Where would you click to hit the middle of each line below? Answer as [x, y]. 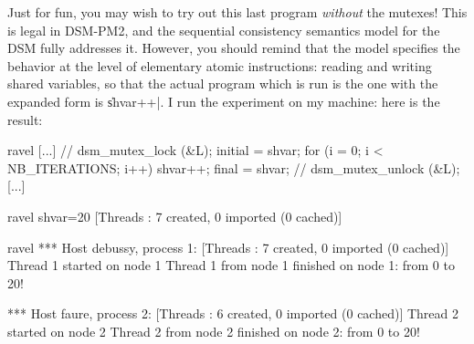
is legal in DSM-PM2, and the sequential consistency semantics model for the [224, 30]
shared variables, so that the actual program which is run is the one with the [223, 83]
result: [25, 119]
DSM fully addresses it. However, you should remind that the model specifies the [234, 48]
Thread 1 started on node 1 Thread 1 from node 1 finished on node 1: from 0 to [231, 265]
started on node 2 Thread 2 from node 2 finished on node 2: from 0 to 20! [214, 331]
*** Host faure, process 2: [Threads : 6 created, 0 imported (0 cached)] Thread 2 [233, 313]
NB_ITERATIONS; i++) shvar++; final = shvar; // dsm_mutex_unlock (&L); [234, 167]
